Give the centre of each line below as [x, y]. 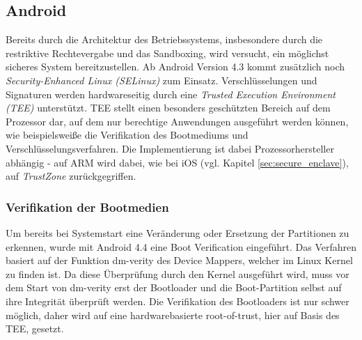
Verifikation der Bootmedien [87, 207]
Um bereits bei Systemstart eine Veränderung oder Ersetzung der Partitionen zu [178, 232]
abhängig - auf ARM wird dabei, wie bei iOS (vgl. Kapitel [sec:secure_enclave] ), [177, 162]
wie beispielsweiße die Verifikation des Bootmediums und [127, 135]
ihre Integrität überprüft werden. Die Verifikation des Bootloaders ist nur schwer [178, 301]
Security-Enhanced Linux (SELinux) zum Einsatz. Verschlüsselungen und [162, 80]
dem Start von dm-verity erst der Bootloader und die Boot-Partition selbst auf [174, 287]
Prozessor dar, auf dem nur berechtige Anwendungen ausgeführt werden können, [177, 121]
